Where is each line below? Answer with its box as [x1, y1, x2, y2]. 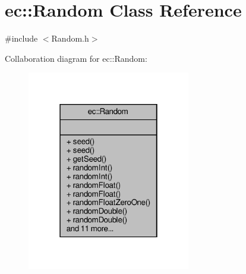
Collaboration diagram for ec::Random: [5, 52, 147, 64]
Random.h [51, 32, 89, 45]
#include [5, 32, 38, 45]
